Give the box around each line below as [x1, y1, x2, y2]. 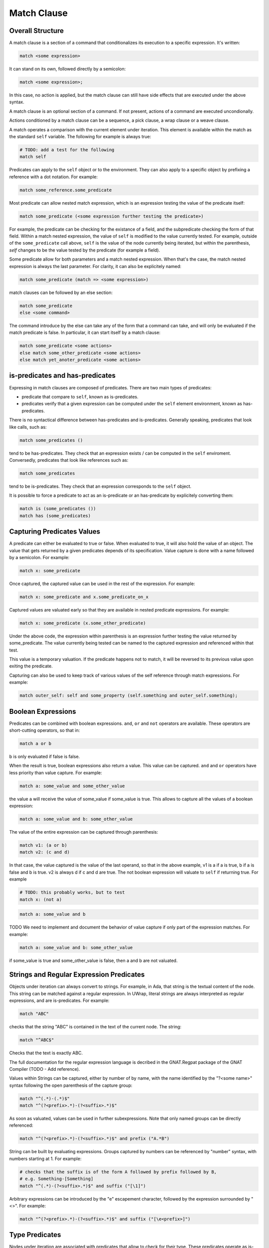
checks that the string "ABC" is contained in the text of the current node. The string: [9, 1024, 182, 1030]
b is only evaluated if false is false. [9, 754, 80, 759]
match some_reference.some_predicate [19, 187, 112, 193]
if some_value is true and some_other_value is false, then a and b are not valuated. [9, 957, 178, 963]
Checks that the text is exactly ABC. [9, 1050, 83, 1056]
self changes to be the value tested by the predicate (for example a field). [9, 247, 160, 253]
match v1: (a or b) [19, 843, 67, 848]
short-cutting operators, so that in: [9, 727, 80, 733]
